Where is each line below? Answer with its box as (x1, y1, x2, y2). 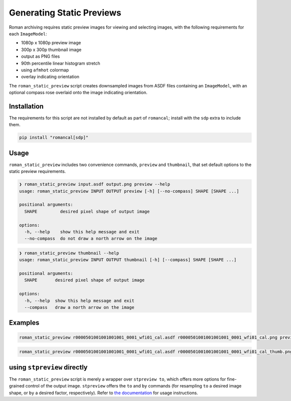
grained (9, 383, 25, 389)
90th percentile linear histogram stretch (21, 60, 100, 66)
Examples (9, 318, 40, 327)
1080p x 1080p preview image (21, 40, 81, 46)
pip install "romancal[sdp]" (19, 135, 89, 140)
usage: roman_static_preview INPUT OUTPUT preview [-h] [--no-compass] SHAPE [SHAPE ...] (19, 188, 240, 194)
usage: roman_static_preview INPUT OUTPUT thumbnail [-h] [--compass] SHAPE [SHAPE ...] (19, 257, 237, 263)
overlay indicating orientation (21, 74, 80, 80)
